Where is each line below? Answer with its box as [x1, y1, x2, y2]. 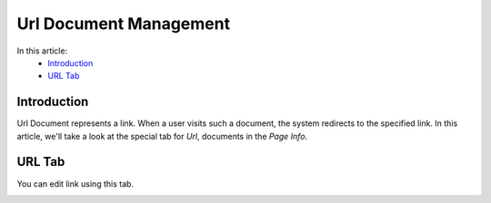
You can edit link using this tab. [16, 178, 135, 189]
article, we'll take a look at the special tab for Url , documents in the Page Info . [16, 130, 308, 141]
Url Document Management [16, 14, 231, 34]
